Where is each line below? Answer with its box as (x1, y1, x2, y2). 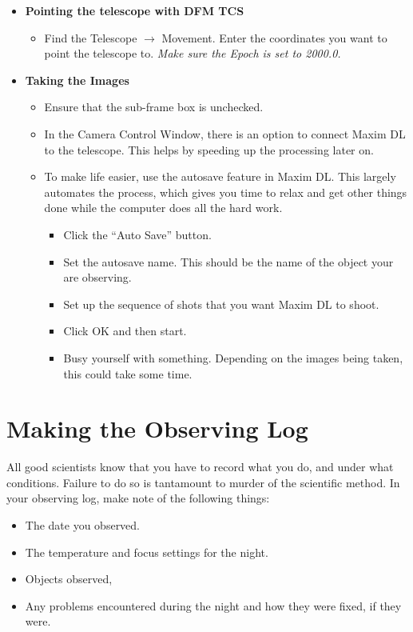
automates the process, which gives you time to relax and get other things (44, 183, 407, 200)
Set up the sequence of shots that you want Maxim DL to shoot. (63, 295, 379, 312)
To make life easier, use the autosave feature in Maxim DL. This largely (44, 168, 396, 185)
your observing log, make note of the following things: (6, 490, 270, 506)
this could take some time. (63, 365, 193, 382)
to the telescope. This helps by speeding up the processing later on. (44, 141, 374, 158)
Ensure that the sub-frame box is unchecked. (44, 98, 264, 115)
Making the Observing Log (6, 412, 308, 445)
